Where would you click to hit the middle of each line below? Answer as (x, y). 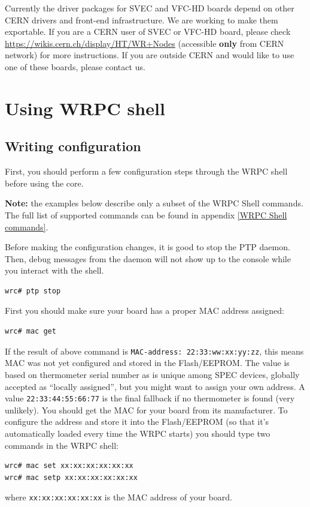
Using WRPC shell (85, 108)
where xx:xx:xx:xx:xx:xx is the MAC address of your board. (118, 497)
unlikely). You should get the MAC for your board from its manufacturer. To (146, 409)
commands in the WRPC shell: (62, 445)
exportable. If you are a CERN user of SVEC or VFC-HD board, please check (148, 31)
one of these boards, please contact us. (75, 66)
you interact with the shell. (54, 270)
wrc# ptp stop (33, 291)
